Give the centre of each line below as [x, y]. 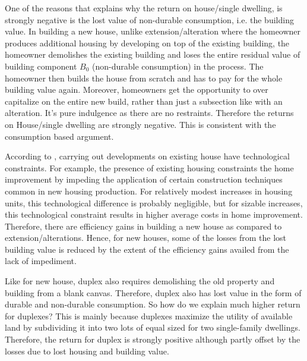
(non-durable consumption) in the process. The [178, 66]
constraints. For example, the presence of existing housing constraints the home [149, 167]
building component [41, 66]
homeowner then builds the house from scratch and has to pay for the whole [144, 78]
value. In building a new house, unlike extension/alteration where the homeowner [153, 31]
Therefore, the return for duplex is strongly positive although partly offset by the [153, 339]
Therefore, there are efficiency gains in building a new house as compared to [143, 226]
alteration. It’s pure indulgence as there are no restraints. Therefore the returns [149, 113]
